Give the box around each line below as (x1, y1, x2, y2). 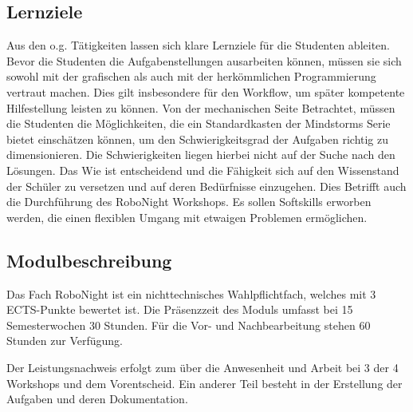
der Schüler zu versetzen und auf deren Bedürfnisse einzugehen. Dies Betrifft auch (6, 177, 407, 194)
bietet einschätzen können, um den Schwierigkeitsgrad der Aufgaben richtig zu (6, 130, 389, 147)
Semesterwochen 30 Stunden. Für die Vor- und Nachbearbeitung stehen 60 (6, 316, 371, 333)
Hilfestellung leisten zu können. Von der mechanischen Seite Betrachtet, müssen (6, 99, 395, 116)
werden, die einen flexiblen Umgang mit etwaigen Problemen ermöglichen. (6, 208, 368, 225)
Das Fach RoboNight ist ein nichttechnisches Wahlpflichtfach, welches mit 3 (6, 285, 376, 302)
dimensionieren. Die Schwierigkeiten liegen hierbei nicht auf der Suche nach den (6, 146, 395, 163)
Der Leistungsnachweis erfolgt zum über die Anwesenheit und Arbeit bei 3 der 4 (6, 359, 399, 375)
